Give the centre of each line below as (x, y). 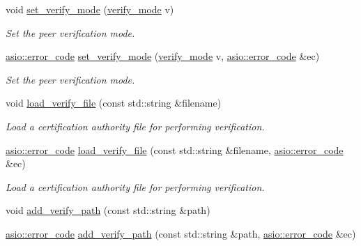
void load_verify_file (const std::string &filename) (114, 103)
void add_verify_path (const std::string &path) (108, 210)
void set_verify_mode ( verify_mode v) (90, 9)
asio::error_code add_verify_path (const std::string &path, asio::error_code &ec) (181, 233)
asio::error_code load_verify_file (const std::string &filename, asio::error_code (175, 149)
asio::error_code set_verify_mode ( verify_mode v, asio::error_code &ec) (163, 56)
